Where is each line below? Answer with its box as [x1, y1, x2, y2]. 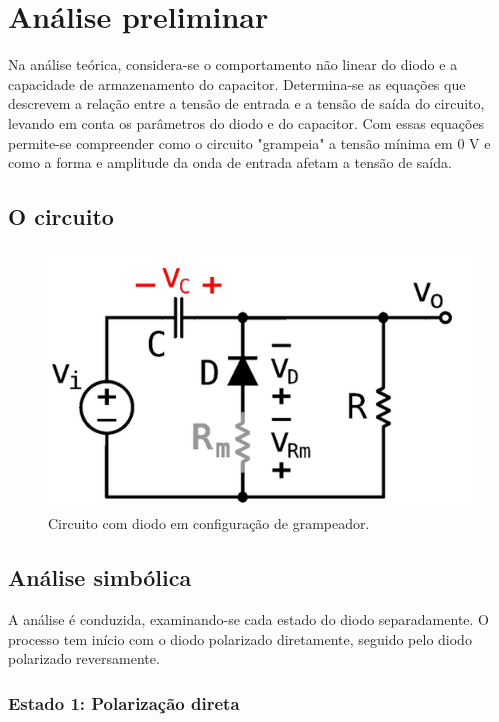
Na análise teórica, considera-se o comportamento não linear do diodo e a [8, 54, 458, 75]
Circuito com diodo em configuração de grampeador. [48, 513, 370, 534]
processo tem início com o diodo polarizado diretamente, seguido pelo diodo [8, 628, 472, 649]
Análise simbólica [8, 562, 192, 593]
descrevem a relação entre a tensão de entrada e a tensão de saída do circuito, [8, 93, 485, 114]
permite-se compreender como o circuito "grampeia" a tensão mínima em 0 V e [8, 132, 491, 153]
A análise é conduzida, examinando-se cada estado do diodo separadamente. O [8, 609, 489, 630]
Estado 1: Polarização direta [8, 690, 240, 715]
